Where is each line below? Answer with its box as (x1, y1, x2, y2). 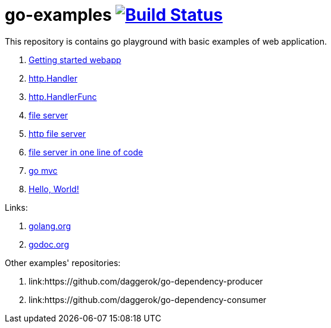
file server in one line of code (29, 146, 143, 157)
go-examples (5, 5, 112, 25)
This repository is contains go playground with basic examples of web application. (5, 36, 327, 46)
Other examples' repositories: (5, 257, 121, 268)
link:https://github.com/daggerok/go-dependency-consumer (29, 294, 267, 305)
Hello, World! (29, 183, 79, 194)
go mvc (29, 165, 58, 176)
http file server (29, 128, 86, 139)
